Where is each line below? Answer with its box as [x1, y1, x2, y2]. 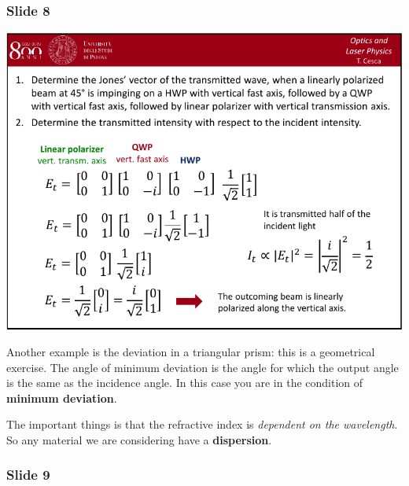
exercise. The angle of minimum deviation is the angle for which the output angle [6, 359, 399, 375]
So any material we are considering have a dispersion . [6, 431, 272, 447]
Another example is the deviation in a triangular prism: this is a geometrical [6, 343, 375, 359]
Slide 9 [6, 465, 50, 484]
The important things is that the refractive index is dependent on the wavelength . [6, 416, 398, 433]
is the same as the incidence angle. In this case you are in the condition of [6, 374, 363, 391]
